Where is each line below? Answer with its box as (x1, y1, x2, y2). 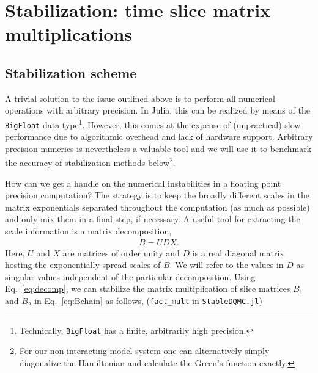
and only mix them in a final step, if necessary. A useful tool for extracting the (5, 212, 300, 225)
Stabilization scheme (5, 63, 137, 82)
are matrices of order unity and (62, 246, 180, 259)
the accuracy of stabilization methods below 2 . (5, 154, 176, 169)
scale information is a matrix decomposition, (5, 225, 172, 237)
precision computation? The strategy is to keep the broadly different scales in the (5, 189, 309, 201)
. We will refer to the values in (169, 258, 284, 271)
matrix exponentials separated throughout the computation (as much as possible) (5, 200, 310, 213)
